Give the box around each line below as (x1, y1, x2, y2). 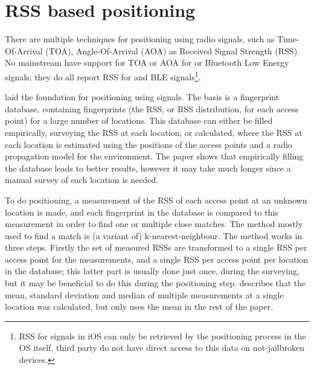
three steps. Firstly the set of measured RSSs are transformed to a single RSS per (5, 241, 307, 254)
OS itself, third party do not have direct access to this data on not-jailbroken (19, 341, 305, 354)
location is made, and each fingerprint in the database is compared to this (5, 205, 278, 218)
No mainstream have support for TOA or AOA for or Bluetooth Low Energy (5, 56, 289, 69)
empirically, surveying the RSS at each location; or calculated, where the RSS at (5, 126, 303, 138)
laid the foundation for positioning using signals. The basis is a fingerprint (5, 91, 280, 103)
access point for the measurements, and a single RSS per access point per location (5, 252, 309, 265)
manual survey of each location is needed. (5, 173, 159, 186)
